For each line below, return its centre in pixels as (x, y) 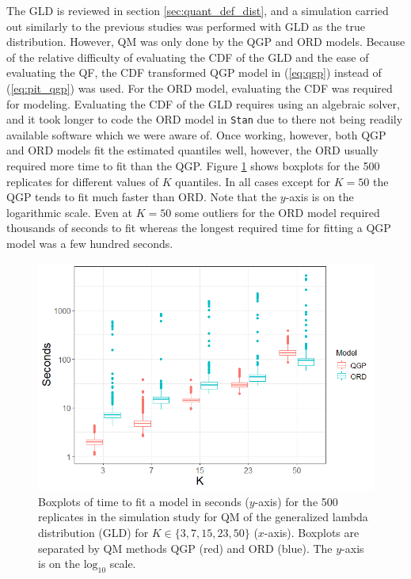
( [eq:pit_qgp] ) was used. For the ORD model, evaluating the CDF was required (200, 88)
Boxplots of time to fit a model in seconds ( (144, 501)
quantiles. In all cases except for (253, 181)
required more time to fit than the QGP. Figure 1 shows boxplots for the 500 (193, 166)
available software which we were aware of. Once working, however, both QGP (196, 134)
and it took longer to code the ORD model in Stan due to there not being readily (205, 119)
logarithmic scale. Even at (69, 212)
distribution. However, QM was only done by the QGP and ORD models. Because (206, 42)
